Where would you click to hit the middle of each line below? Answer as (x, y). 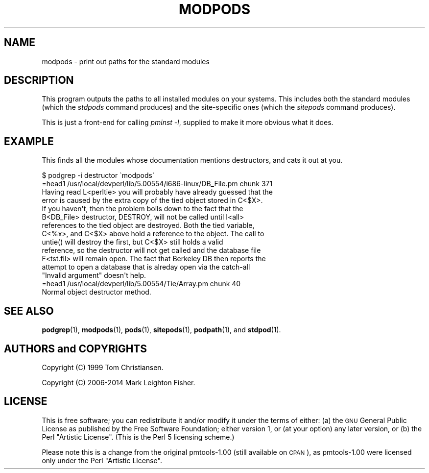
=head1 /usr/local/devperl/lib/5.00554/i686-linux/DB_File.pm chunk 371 (157, 184)
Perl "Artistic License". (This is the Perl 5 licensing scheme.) (138, 437)
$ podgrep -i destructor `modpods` (98, 175)
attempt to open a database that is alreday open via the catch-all (146, 267)
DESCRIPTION (39, 80)
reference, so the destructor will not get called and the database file (151, 250)
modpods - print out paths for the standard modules (126, 61)
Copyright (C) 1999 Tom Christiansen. (103, 367)
